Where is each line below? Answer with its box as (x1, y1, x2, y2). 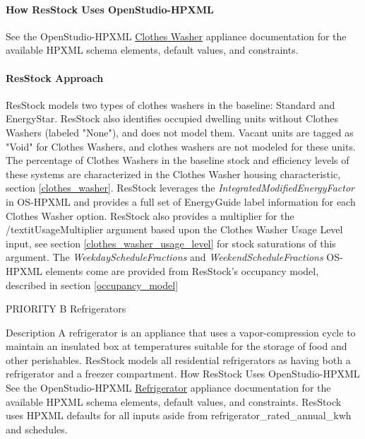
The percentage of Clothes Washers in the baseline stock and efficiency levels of (6, 153, 349, 168)
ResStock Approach (6, 70, 104, 85)
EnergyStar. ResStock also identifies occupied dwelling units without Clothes (6, 111, 339, 126)
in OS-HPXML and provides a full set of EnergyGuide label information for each (6, 194, 356, 209)
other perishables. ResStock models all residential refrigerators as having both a (6, 352, 351, 367)
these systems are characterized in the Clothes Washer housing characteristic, (6, 166, 341, 181)
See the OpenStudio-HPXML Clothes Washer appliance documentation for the (6, 28, 347, 43)
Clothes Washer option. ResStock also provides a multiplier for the (6, 208, 294, 223)
